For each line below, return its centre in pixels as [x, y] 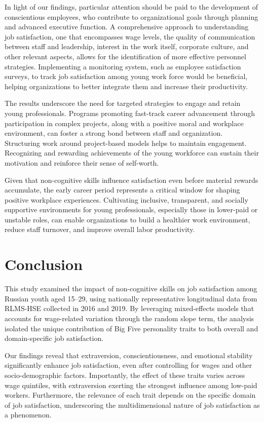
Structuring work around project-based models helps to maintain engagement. [126, 143]
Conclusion [44, 264]
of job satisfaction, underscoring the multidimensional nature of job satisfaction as [132, 405]
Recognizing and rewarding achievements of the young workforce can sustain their [132, 153]
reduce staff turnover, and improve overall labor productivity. [100, 229]
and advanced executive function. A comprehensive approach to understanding [127, 27]
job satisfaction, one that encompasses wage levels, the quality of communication [130, 36]
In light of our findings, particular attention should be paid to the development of [131, 7]
